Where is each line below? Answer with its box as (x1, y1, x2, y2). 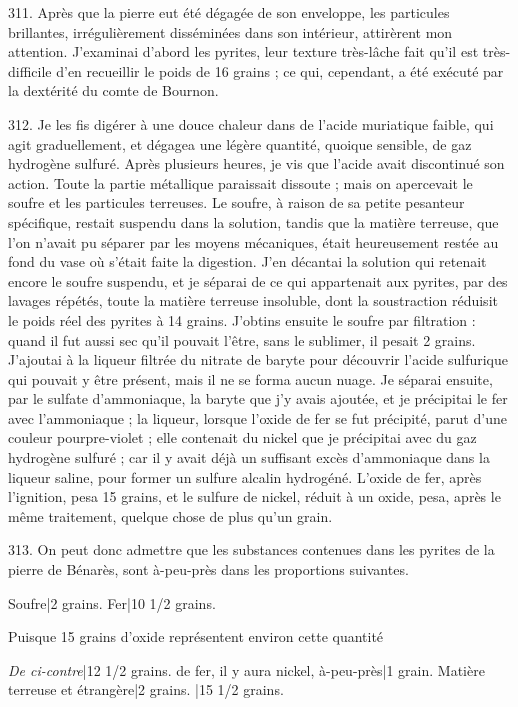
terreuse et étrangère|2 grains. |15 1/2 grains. (8, 679, 284, 700)
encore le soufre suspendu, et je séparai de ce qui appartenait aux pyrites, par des (8, 270, 508, 291)
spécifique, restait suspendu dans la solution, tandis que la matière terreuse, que (8, 211, 499, 232)
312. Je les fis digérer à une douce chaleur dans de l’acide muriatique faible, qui (8, 113, 494, 134)
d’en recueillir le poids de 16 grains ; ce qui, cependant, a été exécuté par (56, 60, 504, 81)
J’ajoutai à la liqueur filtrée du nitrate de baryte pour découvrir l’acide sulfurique (8, 349, 509, 370)
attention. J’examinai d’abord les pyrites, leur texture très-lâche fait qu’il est (8, 41, 479, 62)
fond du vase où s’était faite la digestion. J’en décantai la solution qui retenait (8, 251, 487, 272)
